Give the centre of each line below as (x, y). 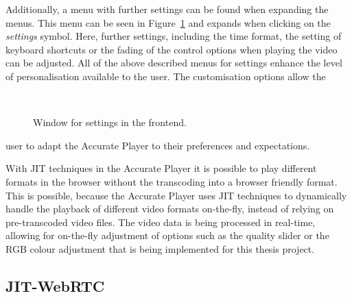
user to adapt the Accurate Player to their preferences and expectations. (158, 145)
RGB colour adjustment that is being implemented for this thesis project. (160, 248)
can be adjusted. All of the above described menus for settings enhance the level (174, 63)
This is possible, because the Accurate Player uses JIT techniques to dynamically (176, 195)
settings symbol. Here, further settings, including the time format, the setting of (174, 36)
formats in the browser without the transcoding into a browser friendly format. (172, 181)
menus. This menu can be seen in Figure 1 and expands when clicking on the (168, 22)
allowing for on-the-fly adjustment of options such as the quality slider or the (167, 235)
